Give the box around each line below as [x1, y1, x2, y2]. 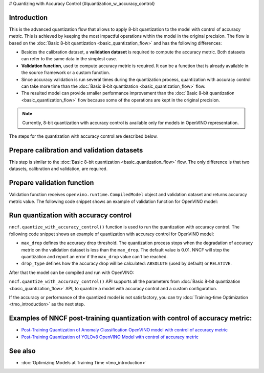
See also [9, 347, 36, 355]
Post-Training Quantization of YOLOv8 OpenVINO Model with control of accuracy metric [21, 334, 199, 340]
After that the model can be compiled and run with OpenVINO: [9, 270, 134, 275]
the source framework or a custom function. [21, 70, 110, 75]
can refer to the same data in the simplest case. [21, 56, 117, 62]
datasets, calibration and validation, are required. [9, 166, 108, 172]
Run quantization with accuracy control [9, 211, 132, 220]
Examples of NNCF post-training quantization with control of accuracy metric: [9, 314, 252, 323]
